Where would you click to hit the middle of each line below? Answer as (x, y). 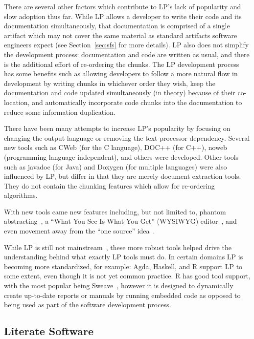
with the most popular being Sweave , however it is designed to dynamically (119, 286)
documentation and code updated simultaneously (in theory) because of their (120, 93)
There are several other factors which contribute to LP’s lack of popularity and (123, 6)
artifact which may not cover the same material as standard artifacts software (121, 35)
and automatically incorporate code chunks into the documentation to (137, 102)
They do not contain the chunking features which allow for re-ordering (109, 185)
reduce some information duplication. (60, 112)
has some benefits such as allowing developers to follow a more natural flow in (121, 74)
